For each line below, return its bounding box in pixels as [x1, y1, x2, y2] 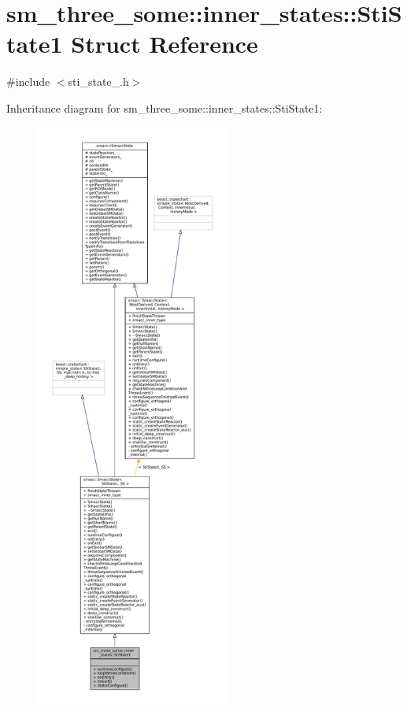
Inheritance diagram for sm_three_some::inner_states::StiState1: [6, 99, 323, 116]
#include [6, 73, 50, 90]
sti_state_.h [68, 73, 129, 90]
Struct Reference [71, 28, 258, 60]
